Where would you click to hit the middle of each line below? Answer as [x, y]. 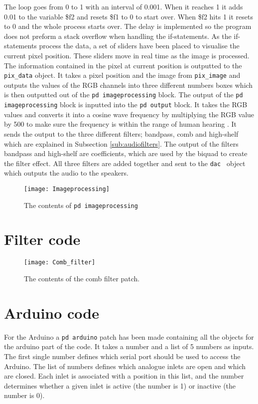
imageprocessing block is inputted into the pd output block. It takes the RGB [126, 104]
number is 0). [24, 395]
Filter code [42, 239]
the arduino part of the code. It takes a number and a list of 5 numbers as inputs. [129, 346]
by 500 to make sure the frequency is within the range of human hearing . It [120, 124]
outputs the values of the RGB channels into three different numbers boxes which [129, 85]
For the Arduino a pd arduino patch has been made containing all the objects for [129, 336]
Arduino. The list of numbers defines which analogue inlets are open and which [125, 366]
